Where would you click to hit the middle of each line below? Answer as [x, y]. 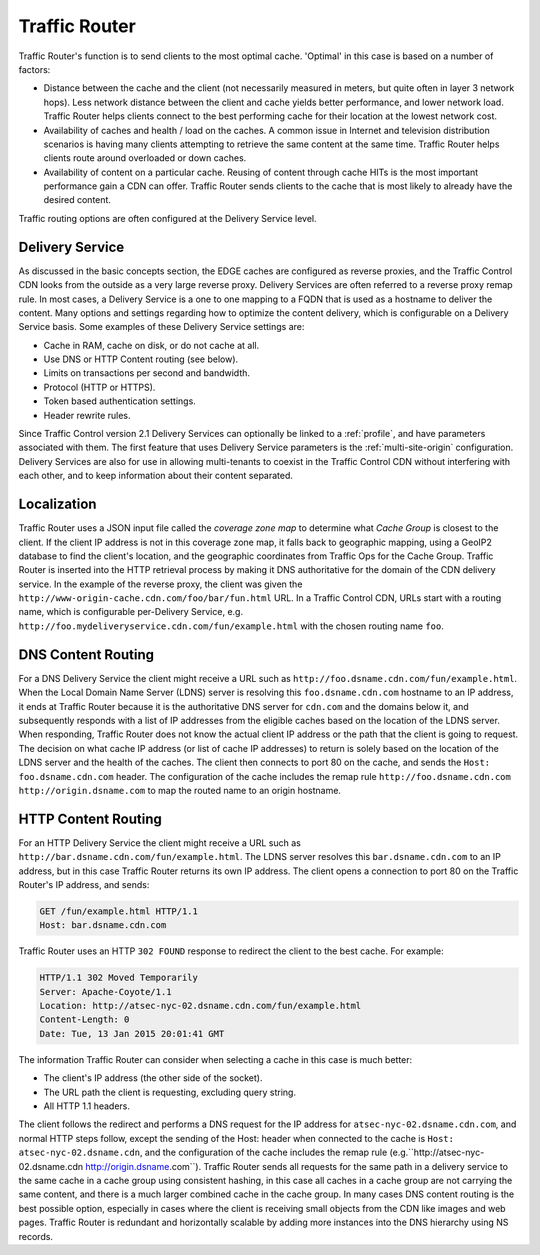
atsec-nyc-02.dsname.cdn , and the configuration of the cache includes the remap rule [203, 1152]
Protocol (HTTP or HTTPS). [99, 387]
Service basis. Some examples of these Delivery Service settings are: [161, 327]
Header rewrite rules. [87, 415]
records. [36, 1236]
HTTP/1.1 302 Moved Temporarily [119, 978]
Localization [57, 504]
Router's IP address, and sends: [84, 884]
